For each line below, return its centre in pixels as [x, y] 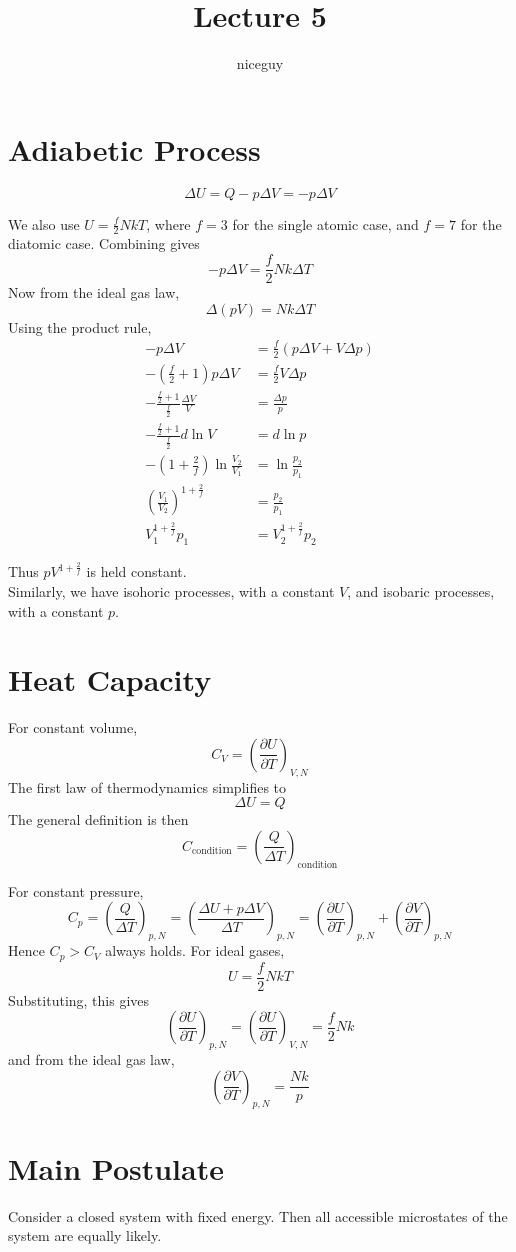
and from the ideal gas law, [91, 1059]
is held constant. [136, 571]
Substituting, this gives [79, 999]
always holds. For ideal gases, [195, 950]
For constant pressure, [76, 890]
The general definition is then [98, 819]
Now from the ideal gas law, [94, 292]
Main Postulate [116, 1167]
